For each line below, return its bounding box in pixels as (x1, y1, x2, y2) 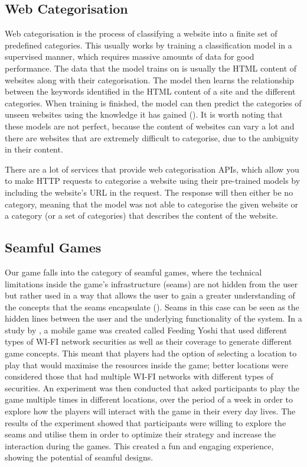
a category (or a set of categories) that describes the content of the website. (5, 209, 278, 222)
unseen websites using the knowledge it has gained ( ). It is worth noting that (5, 108, 283, 121)
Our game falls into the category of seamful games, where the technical (5, 265, 262, 278)
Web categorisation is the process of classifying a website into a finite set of (5, 27, 277, 40)
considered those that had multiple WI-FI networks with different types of (5, 370, 273, 382)
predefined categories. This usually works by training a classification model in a (5, 38, 292, 51)
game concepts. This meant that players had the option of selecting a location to (5, 347, 297, 359)
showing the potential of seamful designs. (5, 451, 153, 463)
